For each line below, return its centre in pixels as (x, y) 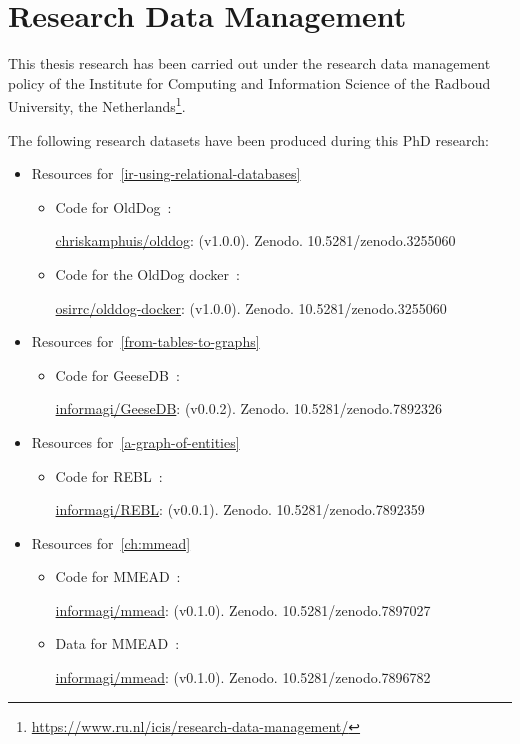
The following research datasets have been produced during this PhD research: (248, 139)
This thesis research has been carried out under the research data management (249, 63)
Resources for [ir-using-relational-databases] (166, 173)
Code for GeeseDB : (117, 374)
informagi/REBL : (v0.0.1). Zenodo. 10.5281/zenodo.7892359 (240, 509)
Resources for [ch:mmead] (111, 542)
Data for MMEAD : (117, 643)
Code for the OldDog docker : (147, 273)
